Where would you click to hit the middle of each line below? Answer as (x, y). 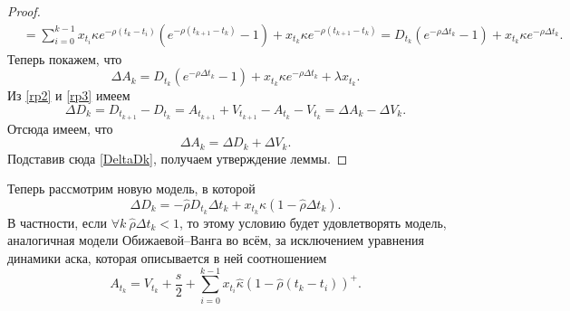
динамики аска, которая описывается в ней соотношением (167, 257)
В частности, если (58, 222)
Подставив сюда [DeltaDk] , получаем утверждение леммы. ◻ (178, 158)
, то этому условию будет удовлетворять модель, (313, 222)
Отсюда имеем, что (60, 128)
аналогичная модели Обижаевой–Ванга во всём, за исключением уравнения (216, 240)
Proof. (24, 11)
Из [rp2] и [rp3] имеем (69, 95)
